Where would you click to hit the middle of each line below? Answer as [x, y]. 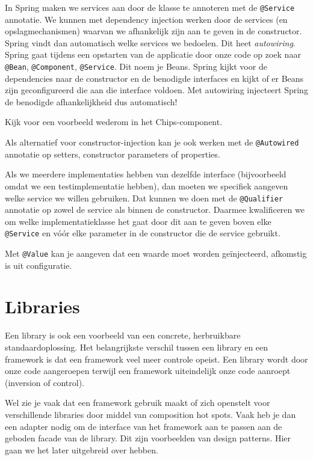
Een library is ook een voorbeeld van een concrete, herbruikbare [123, 335]
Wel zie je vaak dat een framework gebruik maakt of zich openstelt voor [138, 403]
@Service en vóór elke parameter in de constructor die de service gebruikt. [143, 233]
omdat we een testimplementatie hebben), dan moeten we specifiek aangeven [147, 186]
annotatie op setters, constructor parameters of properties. [113, 154]
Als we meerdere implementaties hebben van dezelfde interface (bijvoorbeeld [146, 174]
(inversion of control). [45, 382]
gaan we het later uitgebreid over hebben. [82, 449]
